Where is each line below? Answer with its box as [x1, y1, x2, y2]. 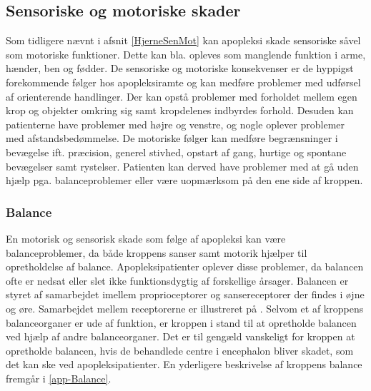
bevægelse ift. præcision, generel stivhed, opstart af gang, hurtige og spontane [6, 144, 347, 159]
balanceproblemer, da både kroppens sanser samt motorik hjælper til [6, 245, 307, 260]
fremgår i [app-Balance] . [6, 370, 112, 385]
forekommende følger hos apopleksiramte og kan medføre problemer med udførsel [6, 74, 361, 89]
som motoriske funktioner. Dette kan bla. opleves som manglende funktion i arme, [6, 46, 366, 61]
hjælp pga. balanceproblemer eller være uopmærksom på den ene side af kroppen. [6, 173, 363, 188]
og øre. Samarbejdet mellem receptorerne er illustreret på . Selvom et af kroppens [6, 300, 364, 315]
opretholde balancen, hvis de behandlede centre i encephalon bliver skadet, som [6, 342, 354, 357]
